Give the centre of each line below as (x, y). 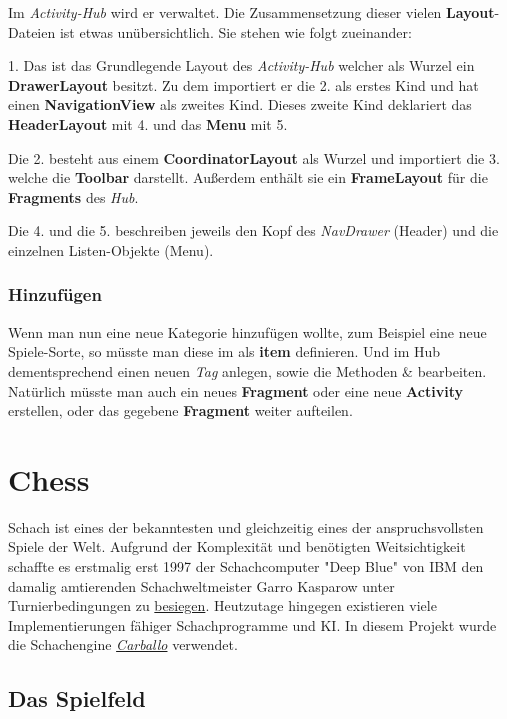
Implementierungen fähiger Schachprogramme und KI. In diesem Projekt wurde (252, 624)
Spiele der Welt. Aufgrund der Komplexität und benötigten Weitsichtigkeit (237, 546)
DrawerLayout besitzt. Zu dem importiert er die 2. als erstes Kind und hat (243, 84)
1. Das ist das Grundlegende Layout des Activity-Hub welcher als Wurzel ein (241, 65)
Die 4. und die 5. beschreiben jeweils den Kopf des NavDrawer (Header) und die (253, 230)
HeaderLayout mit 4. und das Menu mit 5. (148, 123)
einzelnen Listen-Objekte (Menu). (111, 249)
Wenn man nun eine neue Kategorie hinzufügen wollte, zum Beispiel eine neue (247, 331)
